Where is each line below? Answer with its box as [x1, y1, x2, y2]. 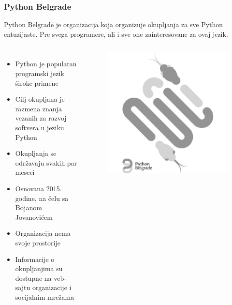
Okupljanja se [15, 148, 57, 158]
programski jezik [15, 68, 64, 78]
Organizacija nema [15, 228, 71, 238]
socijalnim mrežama [15, 291, 74, 302]
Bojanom [15, 202, 42, 213]
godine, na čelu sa [15, 193, 69, 203]
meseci [15, 167, 35, 177]
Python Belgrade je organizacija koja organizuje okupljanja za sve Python [4, 19, 223, 30]
